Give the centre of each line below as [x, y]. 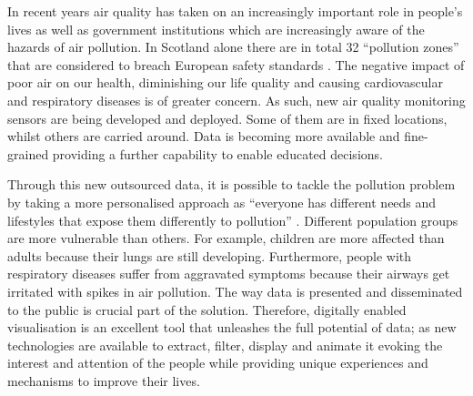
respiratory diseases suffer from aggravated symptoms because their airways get [229, 274]
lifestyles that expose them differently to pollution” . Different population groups [233, 220]
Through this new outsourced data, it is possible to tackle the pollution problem [231, 184]
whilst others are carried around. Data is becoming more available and [204, 136]
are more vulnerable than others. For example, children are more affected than [226, 238]
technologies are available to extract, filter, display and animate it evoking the [225, 345]
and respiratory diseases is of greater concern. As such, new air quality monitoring [236, 100]
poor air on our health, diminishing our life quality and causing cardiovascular [225, 82]
